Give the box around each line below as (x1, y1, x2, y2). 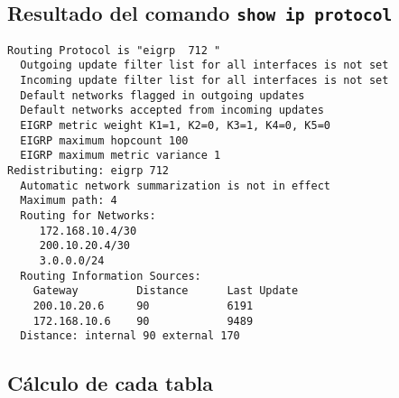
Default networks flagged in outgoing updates (20, 88, 305, 102)
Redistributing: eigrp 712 (7, 164, 169, 178)
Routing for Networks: (20, 209, 156, 222)
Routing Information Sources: (20, 269, 201, 282)
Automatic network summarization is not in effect (20, 179, 330, 192)
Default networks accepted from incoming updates (20, 104, 324, 117)
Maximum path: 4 (20, 194, 117, 208)
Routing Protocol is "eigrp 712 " (7, 43, 221, 57)
